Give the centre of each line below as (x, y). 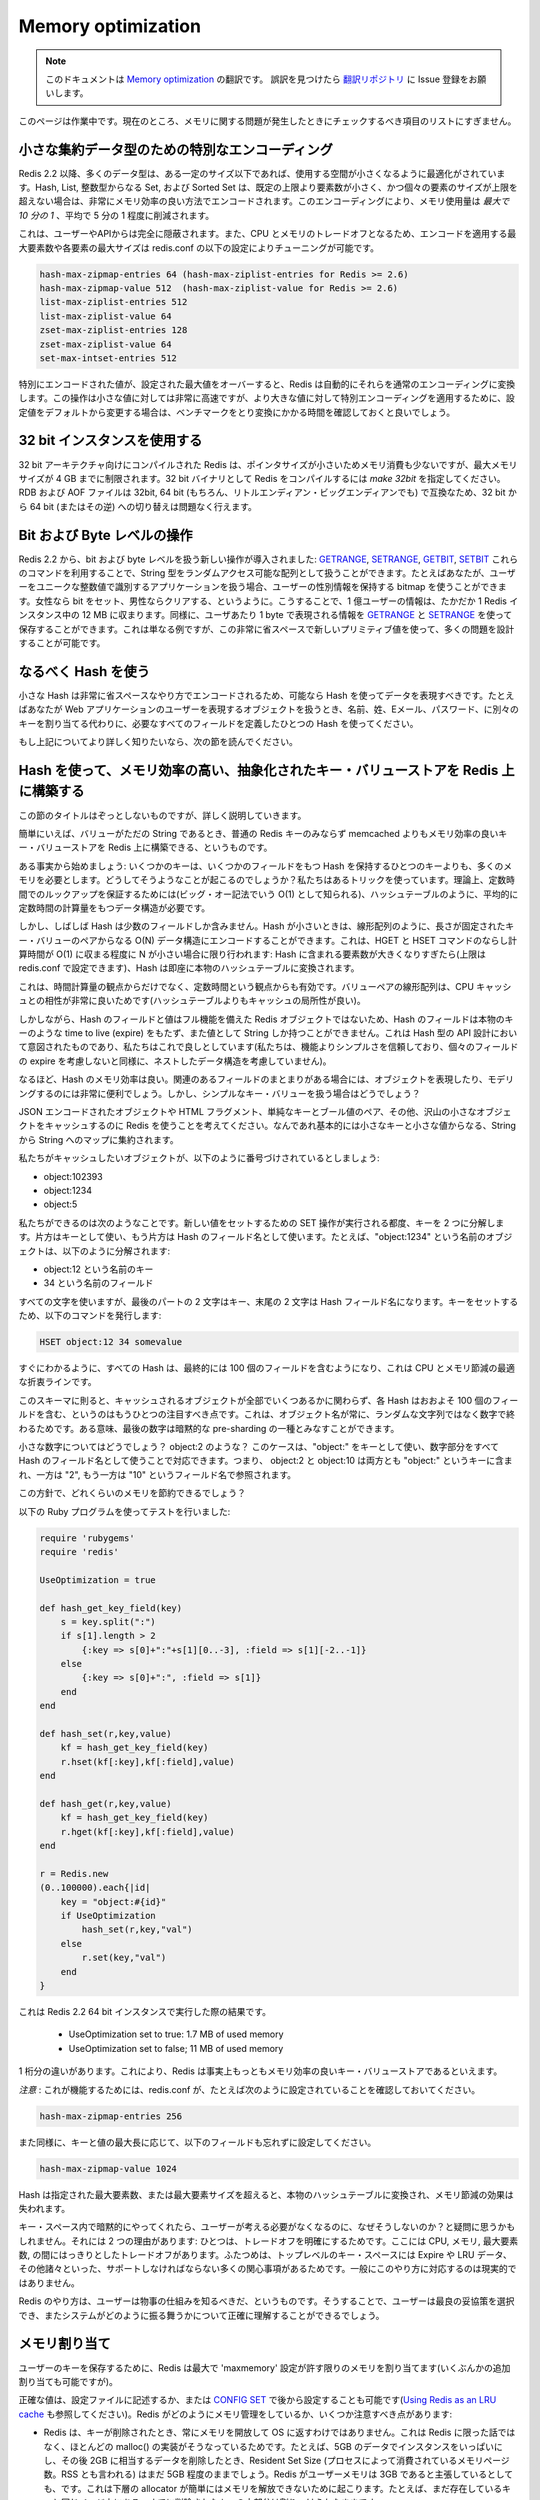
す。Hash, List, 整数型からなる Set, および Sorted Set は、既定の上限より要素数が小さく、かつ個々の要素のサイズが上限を (268, 187)
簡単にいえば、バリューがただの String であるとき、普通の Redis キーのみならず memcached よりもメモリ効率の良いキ (263, 833)
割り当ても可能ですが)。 (68, 2381)
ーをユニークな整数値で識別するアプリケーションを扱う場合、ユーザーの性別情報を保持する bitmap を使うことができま (262, 587)
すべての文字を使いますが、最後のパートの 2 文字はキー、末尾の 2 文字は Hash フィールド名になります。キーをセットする (268, 1301)
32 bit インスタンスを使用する (110, 440)
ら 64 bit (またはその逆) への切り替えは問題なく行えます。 (137, 506)
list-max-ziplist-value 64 (105, 316)
